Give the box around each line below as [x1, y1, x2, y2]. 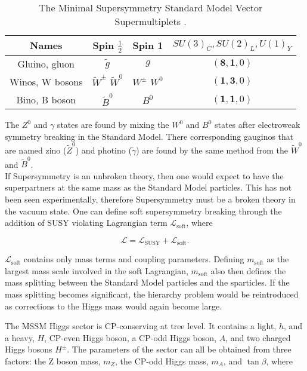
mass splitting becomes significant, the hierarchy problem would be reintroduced [5, 288, 299, 301]
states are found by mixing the [57, 118, 169, 131]
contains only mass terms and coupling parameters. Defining [23, 253, 244, 265]
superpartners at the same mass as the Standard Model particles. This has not [5, 181, 292, 194]
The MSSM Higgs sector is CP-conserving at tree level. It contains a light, [5, 320, 277, 332]
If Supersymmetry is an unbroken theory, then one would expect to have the [5, 169, 284, 182]
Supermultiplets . [114, 14, 187, 28]
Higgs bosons [5, 343, 52, 355]
